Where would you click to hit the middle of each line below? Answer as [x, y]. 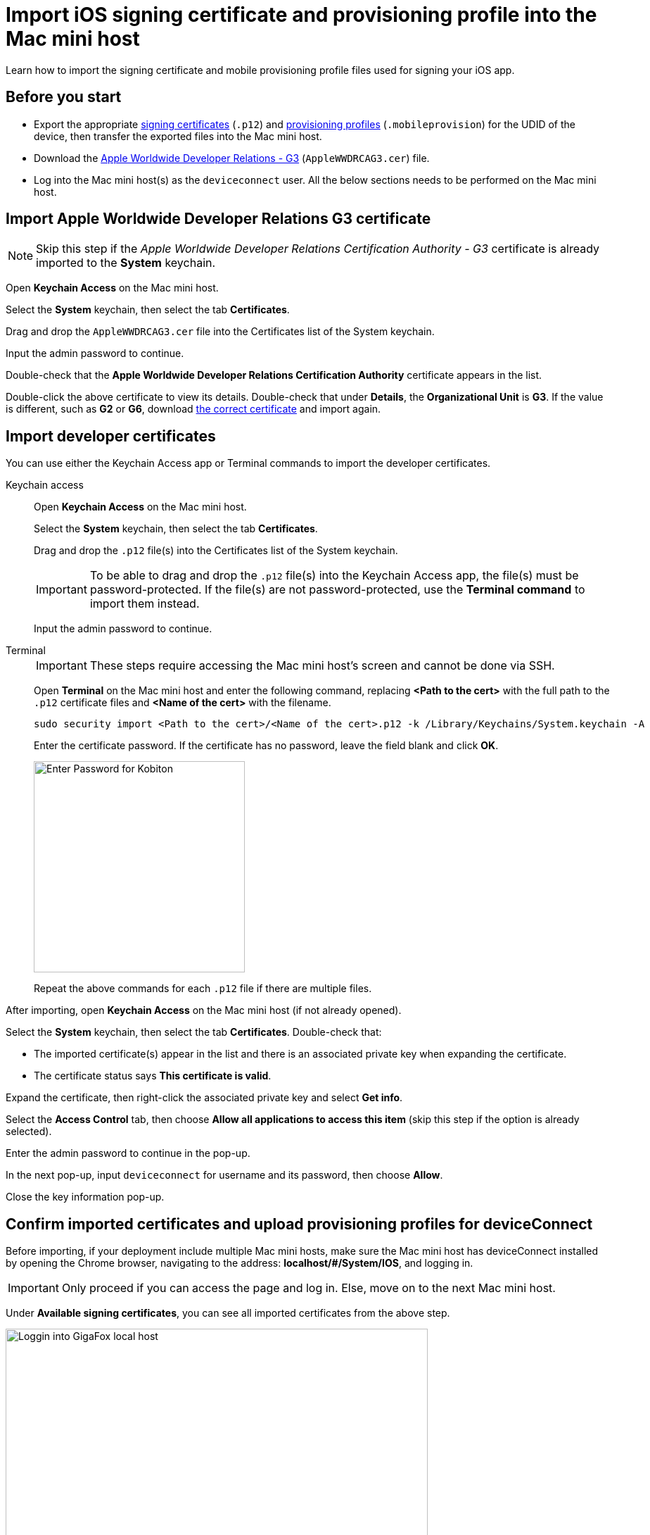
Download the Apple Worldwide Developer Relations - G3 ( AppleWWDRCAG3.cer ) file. [232, 158]
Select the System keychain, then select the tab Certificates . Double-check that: [194, 1032]
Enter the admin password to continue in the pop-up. [128, 1153]
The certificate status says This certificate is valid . [153, 1076]
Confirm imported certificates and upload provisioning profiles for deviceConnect [299, 1224]
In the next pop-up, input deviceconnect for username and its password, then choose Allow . [224, 1175]
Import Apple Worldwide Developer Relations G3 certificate [218, 219]
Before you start [64, 97]
